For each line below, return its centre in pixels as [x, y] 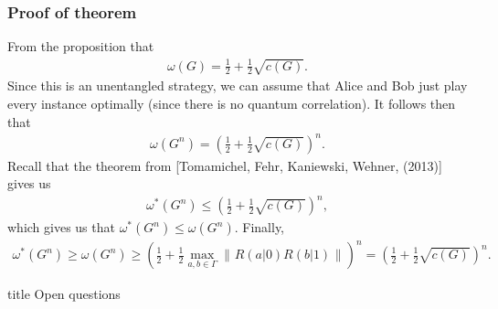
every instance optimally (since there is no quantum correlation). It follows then [232, 104]
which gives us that [61, 227]
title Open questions [64, 294]
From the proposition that [81, 46]
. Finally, [260, 227]
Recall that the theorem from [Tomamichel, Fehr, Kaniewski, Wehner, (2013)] [225, 165]
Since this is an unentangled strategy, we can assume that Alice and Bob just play [238, 85]
